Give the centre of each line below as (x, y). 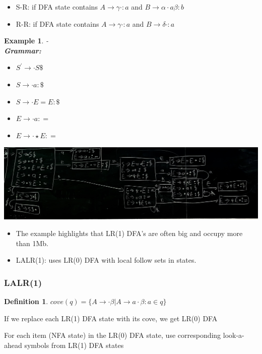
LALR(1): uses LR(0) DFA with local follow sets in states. (106, 260)
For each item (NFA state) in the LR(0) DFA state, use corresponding (113, 335)
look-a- (234, 335)
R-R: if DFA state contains (57, 23)
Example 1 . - (26, 41)
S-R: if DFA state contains (57, 7)
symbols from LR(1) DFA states (74, 345)
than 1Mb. (32, 243)
